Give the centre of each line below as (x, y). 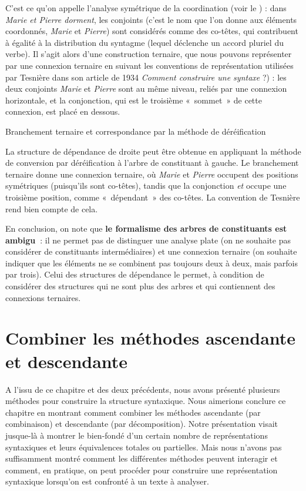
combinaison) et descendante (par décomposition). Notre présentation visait (142, 424)
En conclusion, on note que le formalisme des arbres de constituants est (146, 228)
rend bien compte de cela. (52, 208)
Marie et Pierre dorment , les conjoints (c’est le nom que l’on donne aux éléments (151, 19)
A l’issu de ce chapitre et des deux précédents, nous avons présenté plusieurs (143, 389)
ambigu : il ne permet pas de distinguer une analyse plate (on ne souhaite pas (148, 240)
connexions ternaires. (43, 297)
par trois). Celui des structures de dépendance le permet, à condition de (135, 274)
